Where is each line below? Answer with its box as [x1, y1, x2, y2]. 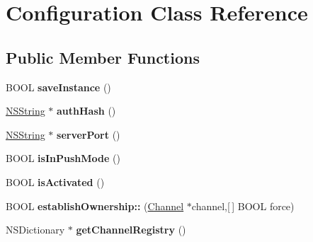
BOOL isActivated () [6, 174, 105, 189]
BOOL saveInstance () [6, 79, 111, 94]
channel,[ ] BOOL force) [191, 198, 295, 213]
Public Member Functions [6, 46, 200, 68]
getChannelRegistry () [76, 222, 186, 237]
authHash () [57, 103, 116, 118]
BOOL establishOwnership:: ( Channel [6, 198, 184, 213]
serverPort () [57, 127, 120, 142]
